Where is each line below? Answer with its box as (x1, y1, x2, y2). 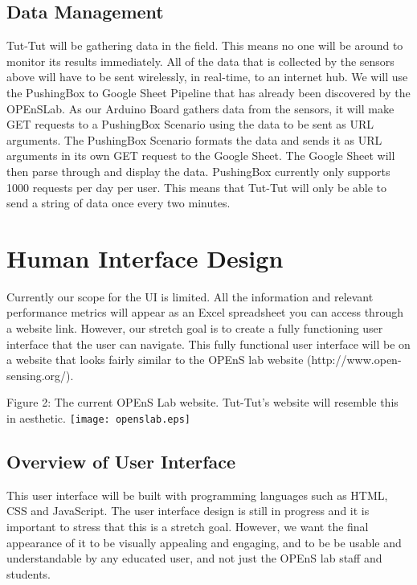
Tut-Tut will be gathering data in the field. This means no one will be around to (6, 37, 403, 54)
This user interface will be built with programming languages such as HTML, (6, 486, 388, 503)
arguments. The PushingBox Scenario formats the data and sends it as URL (6, 131, 382, 148)
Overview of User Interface (6, 449, 236, 474)
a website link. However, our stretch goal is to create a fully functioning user (6, 320, 383, 337)
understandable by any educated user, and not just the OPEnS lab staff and (6, 550, 382, 567)
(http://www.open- (307, 351, 402, 368)
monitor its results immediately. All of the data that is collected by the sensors (6, 52, 395, 69)
